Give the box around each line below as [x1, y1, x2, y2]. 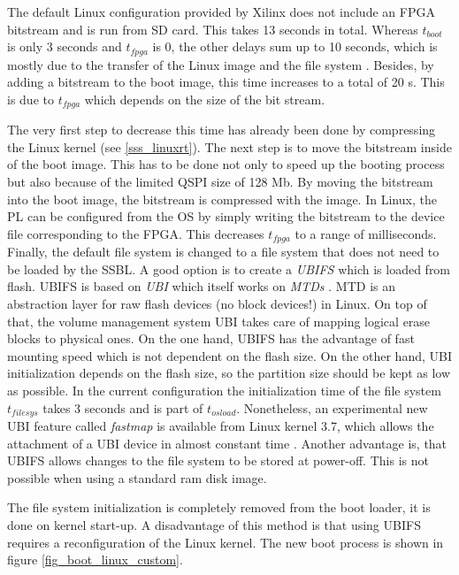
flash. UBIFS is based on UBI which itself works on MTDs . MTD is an [7, 277, 396, 295]
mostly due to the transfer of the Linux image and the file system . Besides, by [7, 55, 434, 73]
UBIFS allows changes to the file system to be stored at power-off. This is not [7, 451, 429, 470]
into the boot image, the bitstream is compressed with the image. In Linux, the [7, 189, 437, 208]
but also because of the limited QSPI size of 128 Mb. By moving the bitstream [7, 172, 433, 191]
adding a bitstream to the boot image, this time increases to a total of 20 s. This [7, 73, 445, 91]
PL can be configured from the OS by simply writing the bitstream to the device [7, 207, 445, 226]
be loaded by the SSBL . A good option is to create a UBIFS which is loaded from [7, 259, 451, 278]
